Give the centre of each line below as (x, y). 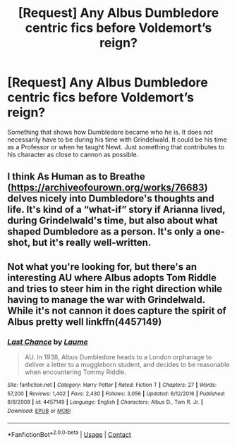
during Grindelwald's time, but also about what (113, 221)
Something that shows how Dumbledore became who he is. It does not (110, 132)
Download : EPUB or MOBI (39, 411)
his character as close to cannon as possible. (73, 154)
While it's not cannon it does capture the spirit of (117, 310)
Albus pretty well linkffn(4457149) (85, 322)
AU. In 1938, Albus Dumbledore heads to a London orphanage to (118, 357)
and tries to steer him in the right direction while (115, 289)
